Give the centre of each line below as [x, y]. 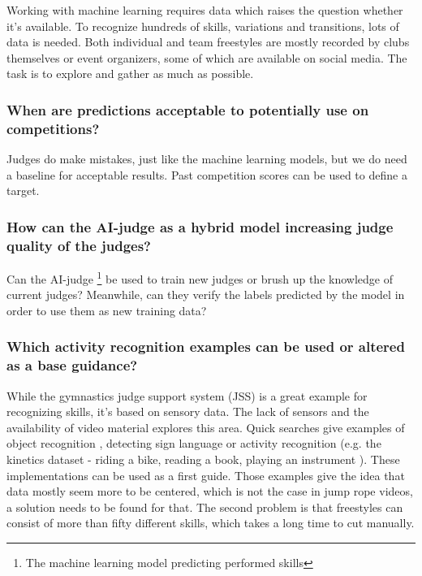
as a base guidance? [72, 365]
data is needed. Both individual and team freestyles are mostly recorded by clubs [208, 42]
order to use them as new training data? [107, 310]
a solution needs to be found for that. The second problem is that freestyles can [205, 507]
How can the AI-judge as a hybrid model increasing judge [200, 226]
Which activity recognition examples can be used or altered [206, 346]
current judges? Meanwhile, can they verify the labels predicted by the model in [206, 294]
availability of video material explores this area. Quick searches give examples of [206, 427]
